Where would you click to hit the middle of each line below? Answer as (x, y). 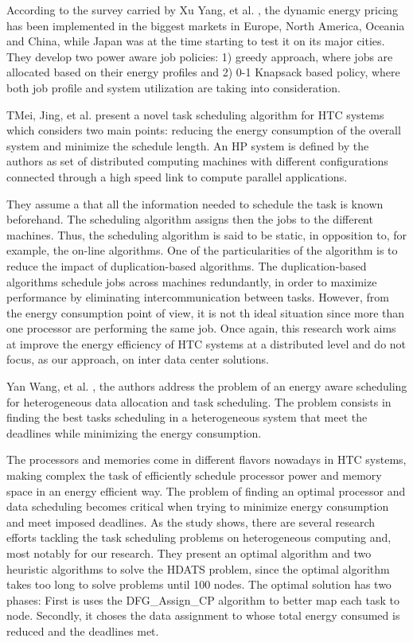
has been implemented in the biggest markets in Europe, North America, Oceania (206, 25)
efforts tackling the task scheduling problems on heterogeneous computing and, (199, 537)
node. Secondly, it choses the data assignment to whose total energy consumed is (203, 615)
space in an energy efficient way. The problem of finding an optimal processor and (206, 490)
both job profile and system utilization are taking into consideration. (174, 87)
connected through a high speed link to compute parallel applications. (177, 176)
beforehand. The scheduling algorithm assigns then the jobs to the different (190, 219)
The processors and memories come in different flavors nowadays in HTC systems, (206, 459)
